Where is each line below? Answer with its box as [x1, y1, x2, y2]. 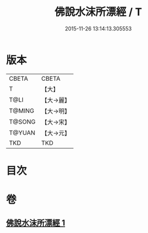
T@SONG [9, 118, 36, 126]
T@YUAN [9, 128, 36, 136]
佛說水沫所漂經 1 [6, 218, 66, 228]
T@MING [9, 107, 35, 115]
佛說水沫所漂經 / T [54, 5, 142, 19]
